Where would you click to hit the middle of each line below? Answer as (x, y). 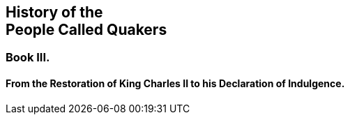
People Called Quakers (86, 30)
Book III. (28, 58)
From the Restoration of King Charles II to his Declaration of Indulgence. (175, 84)
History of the (54, 12)
